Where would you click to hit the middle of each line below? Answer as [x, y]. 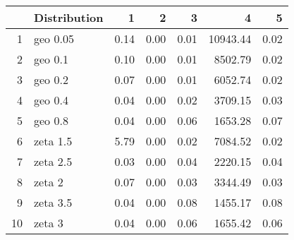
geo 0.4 [51, 100]
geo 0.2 [51, 79]
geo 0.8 [51, 120]
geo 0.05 [54, 38]
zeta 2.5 [53, 161]
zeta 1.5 [53, 141]
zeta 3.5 [53, 202]
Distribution [69, 17]
